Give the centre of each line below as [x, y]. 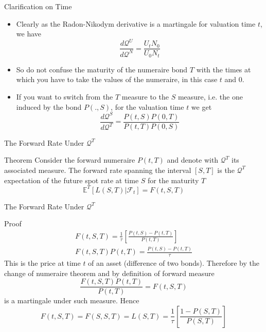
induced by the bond [49, 106]
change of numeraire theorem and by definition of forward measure [109, 273]
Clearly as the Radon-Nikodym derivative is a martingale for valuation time [136, 23]
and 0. [234, 79]
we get [201, 106]
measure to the [145, 96]
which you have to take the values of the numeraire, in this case [117, 79]
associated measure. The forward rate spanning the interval [98, 170]
